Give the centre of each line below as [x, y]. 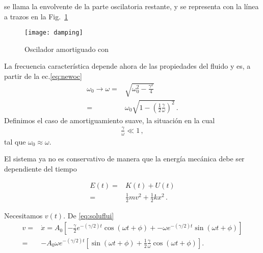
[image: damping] [54, 33]
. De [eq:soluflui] [89, 215]
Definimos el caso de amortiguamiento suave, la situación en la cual [110, 120]
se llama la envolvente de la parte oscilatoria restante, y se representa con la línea [131, 6]
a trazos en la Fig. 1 [36, 16]
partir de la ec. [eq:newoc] [43, 76]
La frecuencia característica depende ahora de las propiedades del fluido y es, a [127, 66]
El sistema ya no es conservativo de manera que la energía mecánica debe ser [124, 159]
